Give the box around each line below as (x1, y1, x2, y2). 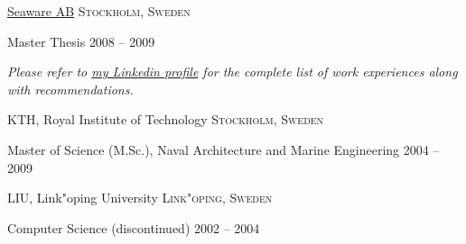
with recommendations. (7, 79, 134, 98)
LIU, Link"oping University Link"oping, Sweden (7, 188, 273, 207)
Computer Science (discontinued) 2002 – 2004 (7, 218, 260, 237)
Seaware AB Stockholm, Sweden (7, 2, 191, 20)
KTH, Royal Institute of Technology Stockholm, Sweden (7, 110, 324, 129)
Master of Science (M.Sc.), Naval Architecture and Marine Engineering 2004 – (7, 140, 440, 158)
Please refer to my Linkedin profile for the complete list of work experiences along (7, 62, 458, 81)
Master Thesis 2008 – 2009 (7, 32, 155, 50)
